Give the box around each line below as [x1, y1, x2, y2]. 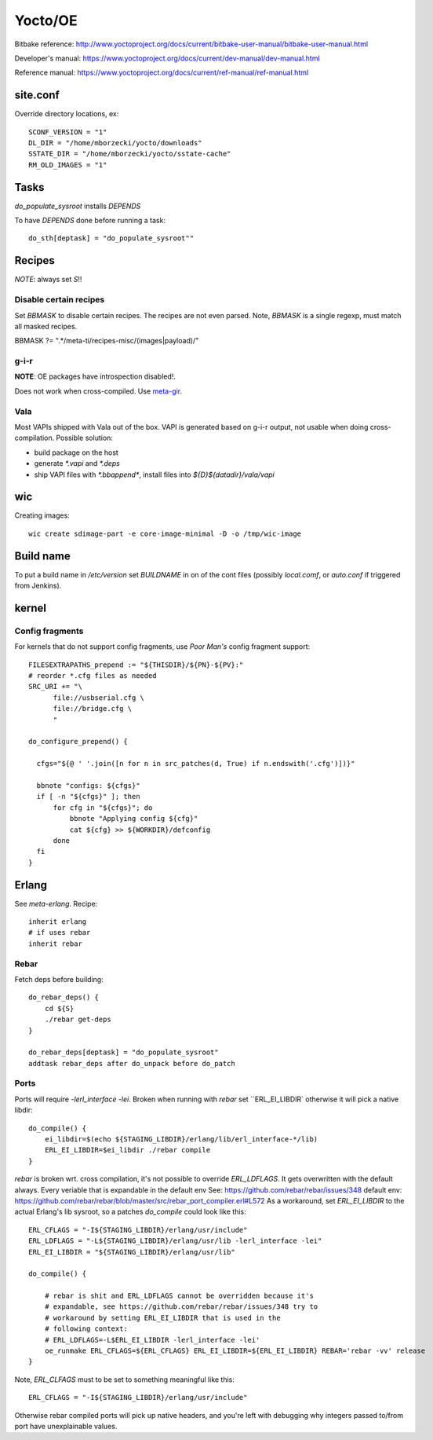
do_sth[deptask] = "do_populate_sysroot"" [28, 234, 195, 243]
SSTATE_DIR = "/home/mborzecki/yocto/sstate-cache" [28, 149, 231, 159]
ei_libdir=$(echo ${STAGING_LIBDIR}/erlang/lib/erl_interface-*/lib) [44, 1134, 318, 1143]
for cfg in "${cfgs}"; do [53, 803, 153, 812]
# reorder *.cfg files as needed [28, 672, 157, 680]
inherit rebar [28, 939, 82, 948]
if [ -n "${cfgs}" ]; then [36, 792, 140, 801]
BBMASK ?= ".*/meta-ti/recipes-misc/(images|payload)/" [14, 336, 199, 346]
